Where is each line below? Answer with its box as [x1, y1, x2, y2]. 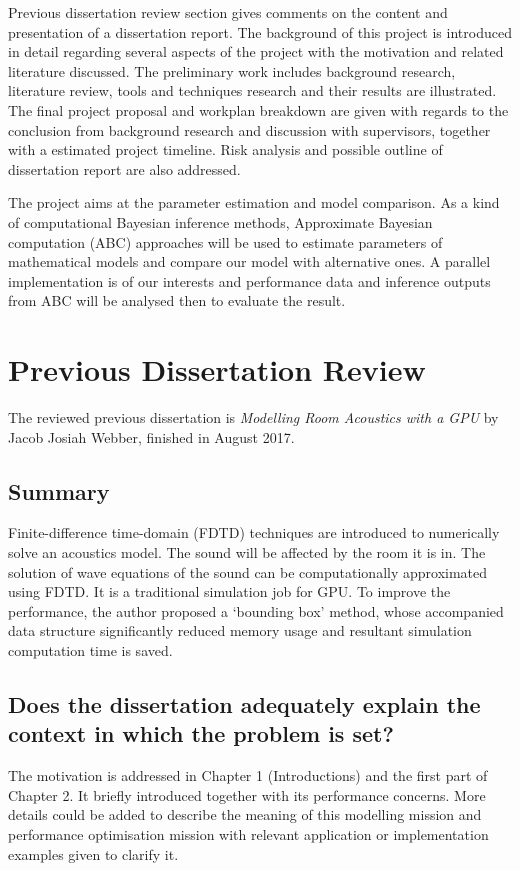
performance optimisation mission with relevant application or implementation [8, 823, 489, 844]
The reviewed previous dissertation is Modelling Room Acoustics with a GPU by [8, 407, 499, 428]
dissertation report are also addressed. [8, 158, 241, 179]
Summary [8, 475, 110, 506]
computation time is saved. [8, 639, 173, 660]
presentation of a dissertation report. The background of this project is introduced [8, 21, 512, 42]
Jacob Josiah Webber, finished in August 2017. [8, 426, 295, 447]
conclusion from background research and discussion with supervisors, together [8, 119, 491, 140]
